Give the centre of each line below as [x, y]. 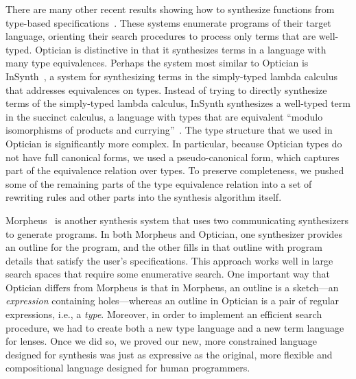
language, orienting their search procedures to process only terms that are [161, 36]
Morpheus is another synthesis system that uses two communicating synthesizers [177, 220]
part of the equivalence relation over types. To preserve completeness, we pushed [175, 170]
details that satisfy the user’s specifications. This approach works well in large [169, 260]
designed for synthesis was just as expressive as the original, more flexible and [169, 354]
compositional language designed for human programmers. [128, 368]
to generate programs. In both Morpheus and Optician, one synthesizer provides [174, 233]
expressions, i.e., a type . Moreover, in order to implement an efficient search [164, 314]
